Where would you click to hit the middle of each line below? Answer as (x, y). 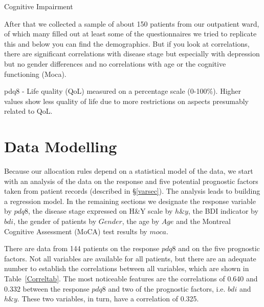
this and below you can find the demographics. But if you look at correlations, (127, 43)
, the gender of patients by (55, 221)
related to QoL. (28, 111)
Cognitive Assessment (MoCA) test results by (76, 231)
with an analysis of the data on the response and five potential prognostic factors (131, 181)
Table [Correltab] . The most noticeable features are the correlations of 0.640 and (131, 278)
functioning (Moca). (35, 74)
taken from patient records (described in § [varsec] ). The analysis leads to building (132, 191)
